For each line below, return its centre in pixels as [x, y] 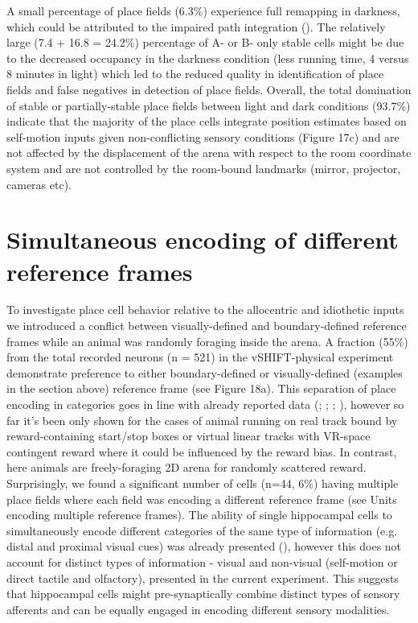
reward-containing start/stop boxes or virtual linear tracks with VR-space [189, 436]
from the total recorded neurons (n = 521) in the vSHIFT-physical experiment [200, 357]
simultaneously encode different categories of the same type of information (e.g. [202, 530]
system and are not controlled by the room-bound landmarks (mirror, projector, [204, 168]
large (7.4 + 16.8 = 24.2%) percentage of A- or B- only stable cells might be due [205, 42]
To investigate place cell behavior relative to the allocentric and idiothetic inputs [205, 309]
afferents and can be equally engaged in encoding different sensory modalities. [198, 609]
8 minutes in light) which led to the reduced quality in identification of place [195, 74]
